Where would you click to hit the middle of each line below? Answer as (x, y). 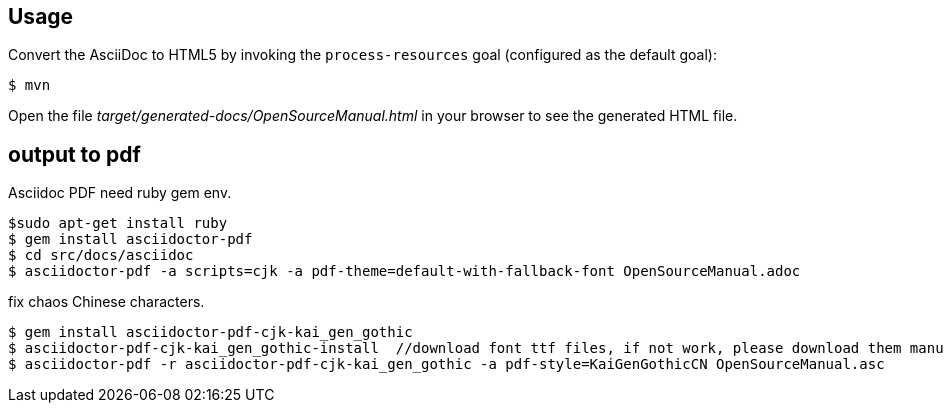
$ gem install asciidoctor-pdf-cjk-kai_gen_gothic (210, 332)
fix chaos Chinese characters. (106, 302)
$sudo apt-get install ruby (118, 223)
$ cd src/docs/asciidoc (101, 255)
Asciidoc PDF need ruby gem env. (120, 193)
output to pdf (74, 154)
